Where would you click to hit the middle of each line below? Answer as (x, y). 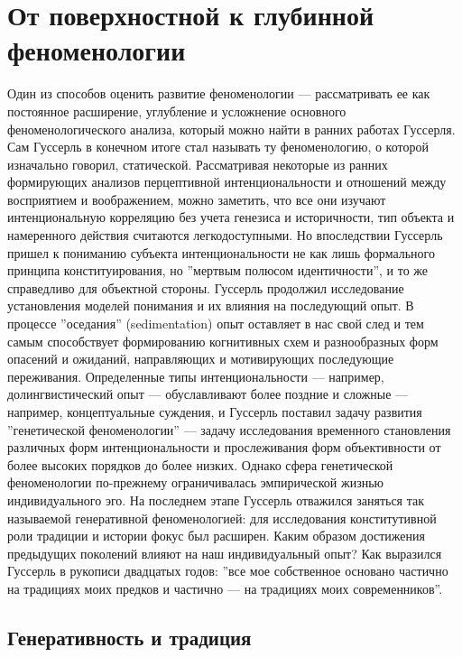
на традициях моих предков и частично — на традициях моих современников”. (225, 588)
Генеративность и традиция (129, 637)
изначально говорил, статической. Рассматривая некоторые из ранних (198, 164)
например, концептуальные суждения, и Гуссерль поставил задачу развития (215, 412)
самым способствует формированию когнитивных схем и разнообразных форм (223, 341)
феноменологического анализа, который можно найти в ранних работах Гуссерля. (231, 129)
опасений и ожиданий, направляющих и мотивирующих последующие (201, 359)
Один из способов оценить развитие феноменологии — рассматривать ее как (219, 93)
